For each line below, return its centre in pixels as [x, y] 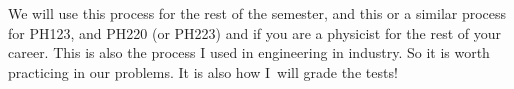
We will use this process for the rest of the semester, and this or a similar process [257, 13]
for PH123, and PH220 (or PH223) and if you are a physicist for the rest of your [255, 32]
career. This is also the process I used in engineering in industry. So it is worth [249, 52]
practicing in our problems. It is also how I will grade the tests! [203, 71]
